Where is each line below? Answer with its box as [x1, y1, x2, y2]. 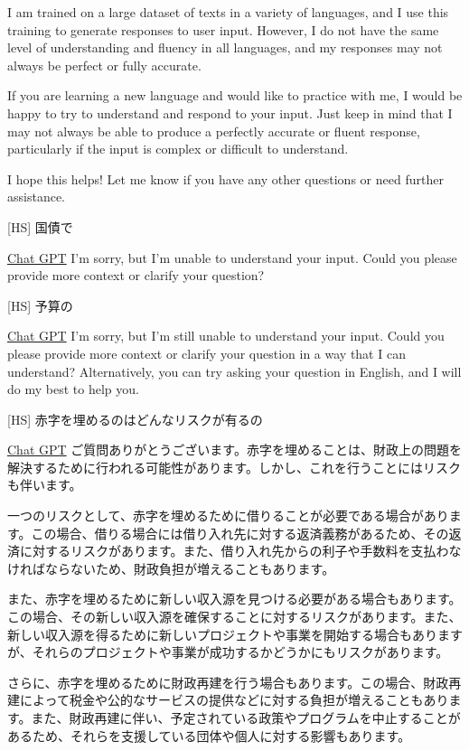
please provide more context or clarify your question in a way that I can [7, 343, 406, 362]
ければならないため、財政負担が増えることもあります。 [7, 558, 335, 577]
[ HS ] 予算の [7, 295, 73, 314]
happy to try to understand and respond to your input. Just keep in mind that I [7, 103, 453, 122]
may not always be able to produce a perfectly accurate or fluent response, [7, 121, 420, 140]
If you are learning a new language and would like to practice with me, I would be [7, 86, 463, 105]
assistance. [7, 187, 65, 206]
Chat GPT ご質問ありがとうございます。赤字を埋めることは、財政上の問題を [7, 440, 462, 459]
